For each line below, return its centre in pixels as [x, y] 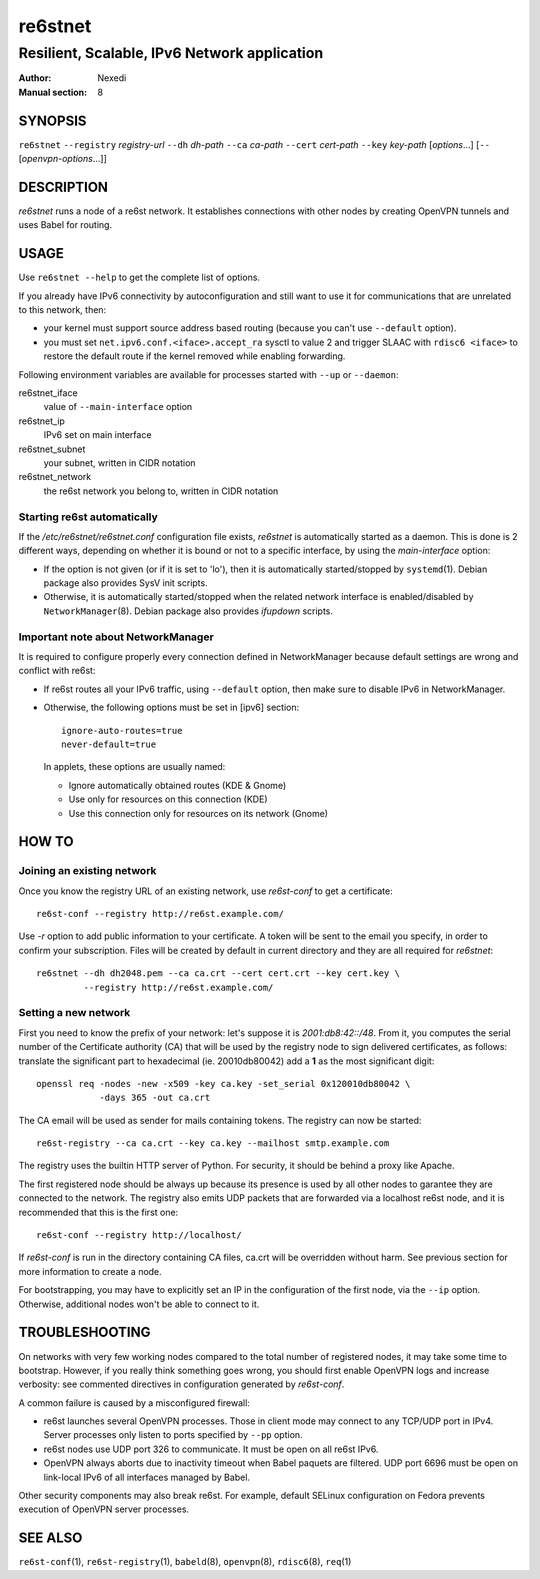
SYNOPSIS [52, 120]
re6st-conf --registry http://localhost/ [139, 1235]
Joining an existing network [87, 871]
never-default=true [109, 744]
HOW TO [46, 841]
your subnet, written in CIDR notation [119, 462]
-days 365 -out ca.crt [155, 1098]
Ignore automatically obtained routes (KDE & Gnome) [177, 785]
